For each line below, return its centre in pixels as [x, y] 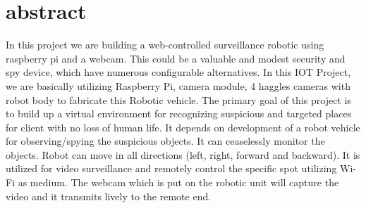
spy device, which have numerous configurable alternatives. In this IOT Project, [178, 72]
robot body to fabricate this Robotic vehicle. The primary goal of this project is [178, 99]
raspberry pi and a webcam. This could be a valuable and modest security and [176, 58]
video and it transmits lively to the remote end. [109, 196]
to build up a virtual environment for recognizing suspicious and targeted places [179, 113]
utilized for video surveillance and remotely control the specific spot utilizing [171, 168]
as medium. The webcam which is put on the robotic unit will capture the [178, 182]
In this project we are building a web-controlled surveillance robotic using [165, 45]
